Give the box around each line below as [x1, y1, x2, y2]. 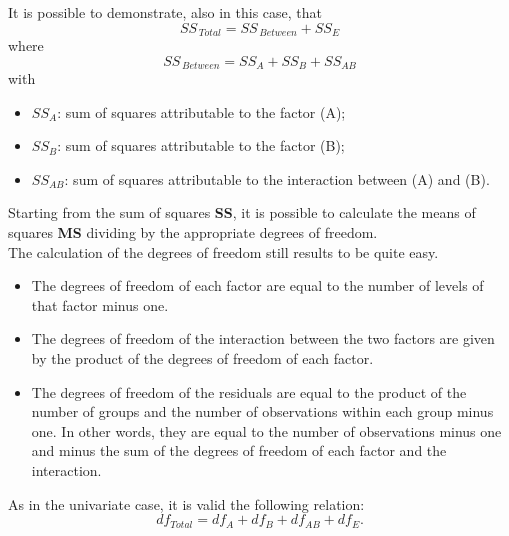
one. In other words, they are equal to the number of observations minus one [31, 420, 502, 441]
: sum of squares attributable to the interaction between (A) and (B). [64, 168, 490, 189]
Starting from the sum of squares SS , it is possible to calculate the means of [8, 202, 476, 223]
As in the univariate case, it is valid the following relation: [8, 493, 365, 514]
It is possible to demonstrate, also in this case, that [8, 2, 322, 22]
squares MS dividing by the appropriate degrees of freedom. [8, 222, 378, 243]
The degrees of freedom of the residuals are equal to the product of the [31, 381, 467, 402]
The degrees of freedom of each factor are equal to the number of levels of [31, 275, 484, 296]
